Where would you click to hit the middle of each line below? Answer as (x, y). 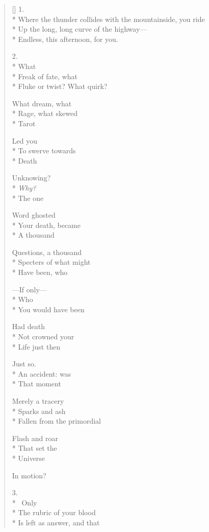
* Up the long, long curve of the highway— (80, 29)
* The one (28, 198)
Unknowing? (31, 178)
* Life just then (36, 346)
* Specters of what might (51, 262)
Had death (28, 326)
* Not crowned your (43, 337)
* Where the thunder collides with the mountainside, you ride (108, 19)
